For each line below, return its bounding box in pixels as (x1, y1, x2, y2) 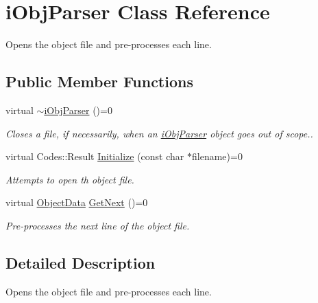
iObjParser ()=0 (44, 102, 112, 117)
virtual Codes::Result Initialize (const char (5, 149, 184, 164)
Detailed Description (5, 251, 156, 273)
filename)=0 (191, 149, 243, 164)
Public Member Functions (5, 71, 193, 92)
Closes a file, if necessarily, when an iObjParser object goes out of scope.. (5, 126, 313, 140)
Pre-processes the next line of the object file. (5, 218, 190, 232)
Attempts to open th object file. (5, 172, 134, 186)
